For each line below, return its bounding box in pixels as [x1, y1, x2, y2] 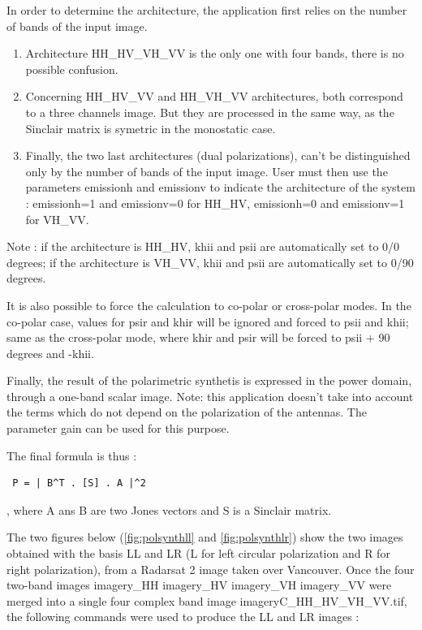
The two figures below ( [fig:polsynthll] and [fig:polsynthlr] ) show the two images [6, 529, 403, 546]
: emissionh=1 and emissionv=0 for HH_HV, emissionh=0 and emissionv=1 [25, 194, 405, 211]
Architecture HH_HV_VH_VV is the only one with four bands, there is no [25, 45, 404, 62]
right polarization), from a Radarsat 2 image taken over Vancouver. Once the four [6, 560, 415, 577]
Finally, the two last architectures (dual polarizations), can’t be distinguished [25, 147, 411, 164]
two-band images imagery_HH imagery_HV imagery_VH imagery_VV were [6, 576, 392, 593]
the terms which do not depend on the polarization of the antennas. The [6, 403, 367, 421]
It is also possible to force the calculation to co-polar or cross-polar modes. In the [6, 296, 411, 313]
